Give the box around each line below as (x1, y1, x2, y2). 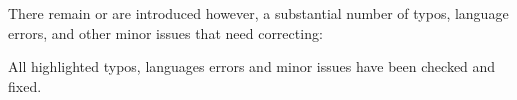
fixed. (8, 75, 42, 96)
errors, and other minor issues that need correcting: (8, 22, 323, 43)
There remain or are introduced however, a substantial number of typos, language (8, 3, 509, 23)
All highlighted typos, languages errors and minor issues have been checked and (8, 56, 496, 77)
